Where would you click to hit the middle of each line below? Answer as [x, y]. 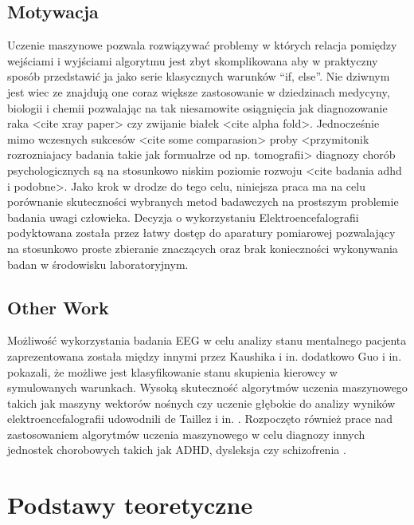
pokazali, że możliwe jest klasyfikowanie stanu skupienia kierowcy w [172, 371]
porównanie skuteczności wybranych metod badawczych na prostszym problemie [203, 201]
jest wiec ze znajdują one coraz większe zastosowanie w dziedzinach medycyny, [199, 91]
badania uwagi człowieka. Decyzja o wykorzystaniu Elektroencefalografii [183, 217]
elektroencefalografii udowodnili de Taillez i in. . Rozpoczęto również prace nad [200, 418]
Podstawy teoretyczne [130, 505]
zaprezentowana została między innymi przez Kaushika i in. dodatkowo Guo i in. [205, 355]
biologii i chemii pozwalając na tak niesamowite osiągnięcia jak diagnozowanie [197, 107]
